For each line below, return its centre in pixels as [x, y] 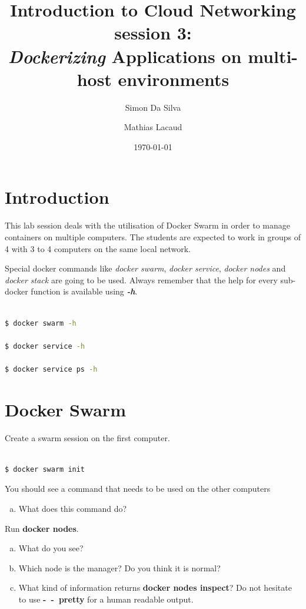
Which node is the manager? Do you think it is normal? [119, 567]
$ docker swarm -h [41, 323]
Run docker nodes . [42, 528]
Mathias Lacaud [153, 127]
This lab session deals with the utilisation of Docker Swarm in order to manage [147, 225]
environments [174, 79]
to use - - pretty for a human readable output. [106, 599]
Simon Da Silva [153, 107]
